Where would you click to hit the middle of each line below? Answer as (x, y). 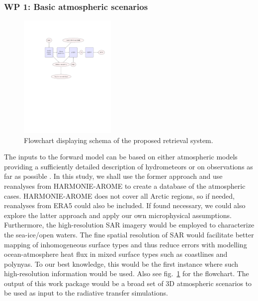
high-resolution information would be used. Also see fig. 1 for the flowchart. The (127, 273)
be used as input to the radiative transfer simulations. (86, 293)
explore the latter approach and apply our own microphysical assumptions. (118, 215)
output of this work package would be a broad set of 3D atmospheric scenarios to (128, 283)
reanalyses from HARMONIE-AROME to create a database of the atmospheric (125, 186)
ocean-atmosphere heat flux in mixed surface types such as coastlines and (116, 254)
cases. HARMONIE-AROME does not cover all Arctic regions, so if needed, (120, 195)
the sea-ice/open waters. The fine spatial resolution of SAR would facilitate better (129, 234)
